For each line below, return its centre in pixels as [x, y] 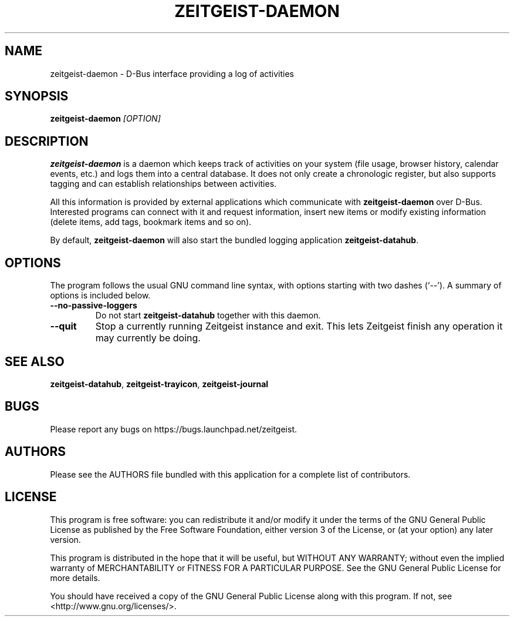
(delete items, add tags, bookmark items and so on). [151, 222]
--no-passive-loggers [94, 306]
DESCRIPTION [47, 141]
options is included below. [100, 296]
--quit [63, 326]
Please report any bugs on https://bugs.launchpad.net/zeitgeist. [174, 429]
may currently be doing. [148, 338]
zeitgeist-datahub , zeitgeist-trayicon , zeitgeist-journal [159, 384]
